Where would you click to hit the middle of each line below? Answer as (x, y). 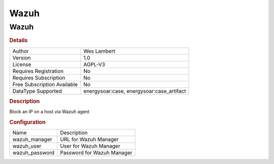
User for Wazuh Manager (90, 146)
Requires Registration (38, 71)
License (22, 64)
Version (22, 57)
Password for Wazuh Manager (96, 153)
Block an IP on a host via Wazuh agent (49, 112)
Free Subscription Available (45, 84)
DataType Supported (37, 91)
